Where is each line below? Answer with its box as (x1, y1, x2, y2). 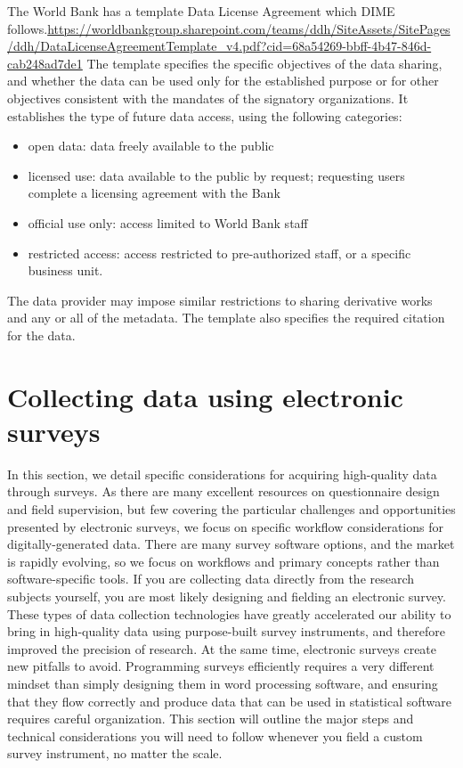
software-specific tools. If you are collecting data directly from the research (7, 569, 415, 588)
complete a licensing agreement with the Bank (28, 184, 280, 202)
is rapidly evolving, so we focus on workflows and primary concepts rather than (7, 551, 440, 570)
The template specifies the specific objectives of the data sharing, (86, 53, 443, 72)
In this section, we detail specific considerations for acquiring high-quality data (7, 464, 437, 483)
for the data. (7, 325, 76, 344)
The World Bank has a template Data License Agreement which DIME (7, 2, 395, 20)
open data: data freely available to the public (28, 136, 274, 155)
